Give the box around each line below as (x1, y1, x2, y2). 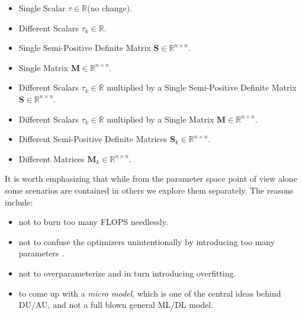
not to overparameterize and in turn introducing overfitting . (18, 266, 236, 279)
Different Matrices (18, 152, 85, 165)
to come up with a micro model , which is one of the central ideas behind (18, 287, 281, 299)
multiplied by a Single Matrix (107, 112, 214, 125)
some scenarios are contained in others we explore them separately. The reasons (5, 184, 294, 196)
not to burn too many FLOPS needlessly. (18, 216, 168, 228)
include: (5, 195, 33, 208)
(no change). (87, 2, 133, 14)
